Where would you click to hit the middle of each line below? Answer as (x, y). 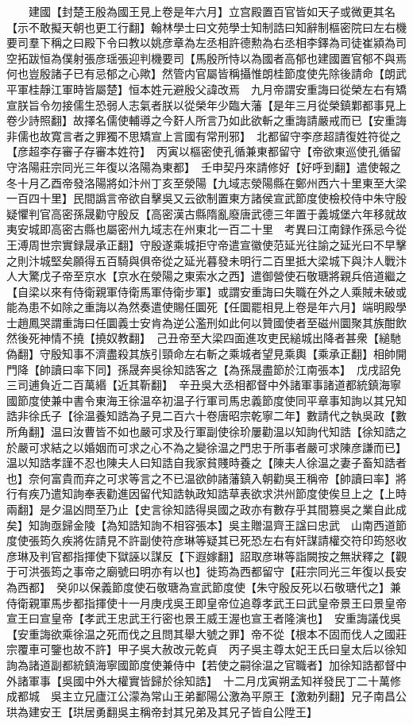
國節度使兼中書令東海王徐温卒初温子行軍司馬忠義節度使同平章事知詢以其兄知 (206, 400)
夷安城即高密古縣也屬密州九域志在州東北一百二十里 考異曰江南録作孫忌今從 (206, 229)
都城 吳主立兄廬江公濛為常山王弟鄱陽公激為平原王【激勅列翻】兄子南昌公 (212, 696)
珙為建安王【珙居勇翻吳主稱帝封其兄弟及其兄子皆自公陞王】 (159, 711)
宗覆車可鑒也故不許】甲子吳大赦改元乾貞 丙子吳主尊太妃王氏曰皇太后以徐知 (206, 649)
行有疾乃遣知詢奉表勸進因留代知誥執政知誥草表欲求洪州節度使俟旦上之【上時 (206, 494)
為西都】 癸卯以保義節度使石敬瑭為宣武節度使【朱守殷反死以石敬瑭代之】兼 (204, 586)
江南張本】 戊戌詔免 (348, 369)
